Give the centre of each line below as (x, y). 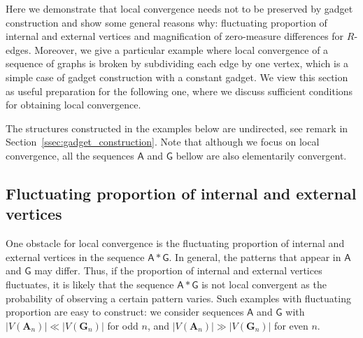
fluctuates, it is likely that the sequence (90, 284)
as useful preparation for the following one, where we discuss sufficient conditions (179, 91)
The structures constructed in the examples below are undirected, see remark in (177, 128)
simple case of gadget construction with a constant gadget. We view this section (177, 77)
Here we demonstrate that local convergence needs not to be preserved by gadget (179, 8)
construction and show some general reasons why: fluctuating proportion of (166, 22)
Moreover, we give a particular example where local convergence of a (181, 49)
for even (291, 325)
